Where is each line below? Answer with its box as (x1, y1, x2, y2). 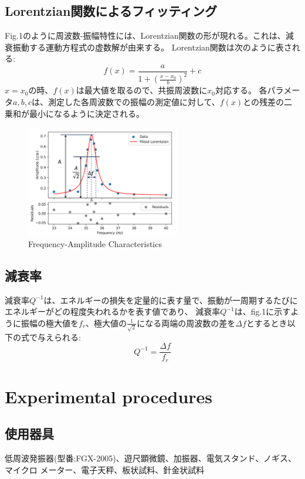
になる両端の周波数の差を (137, 316, 236, 329)
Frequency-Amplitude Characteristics (28, 237, 162, 249)
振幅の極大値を (21, 316, 79, 329)
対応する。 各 (215, 84, 267, 96)
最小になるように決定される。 (29, 107, 144, 119)
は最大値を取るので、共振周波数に (76, 84, 208, 96)
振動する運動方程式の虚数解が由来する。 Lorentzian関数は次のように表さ (12, 41, 292, 53)
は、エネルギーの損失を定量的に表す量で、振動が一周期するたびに (43, 294, 298, 306)
